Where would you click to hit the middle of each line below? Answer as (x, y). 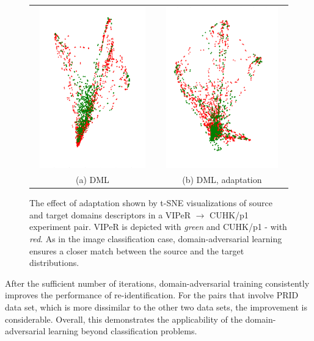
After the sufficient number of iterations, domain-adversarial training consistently (157, 283)
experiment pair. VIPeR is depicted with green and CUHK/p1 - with (158, 227)
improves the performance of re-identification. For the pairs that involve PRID (152, 295)
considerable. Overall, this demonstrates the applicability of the (124, 319)
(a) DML (92, 180)
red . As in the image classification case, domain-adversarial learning (156, 239)
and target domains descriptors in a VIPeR (110, 214)
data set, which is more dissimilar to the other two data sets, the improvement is (156, 307)
